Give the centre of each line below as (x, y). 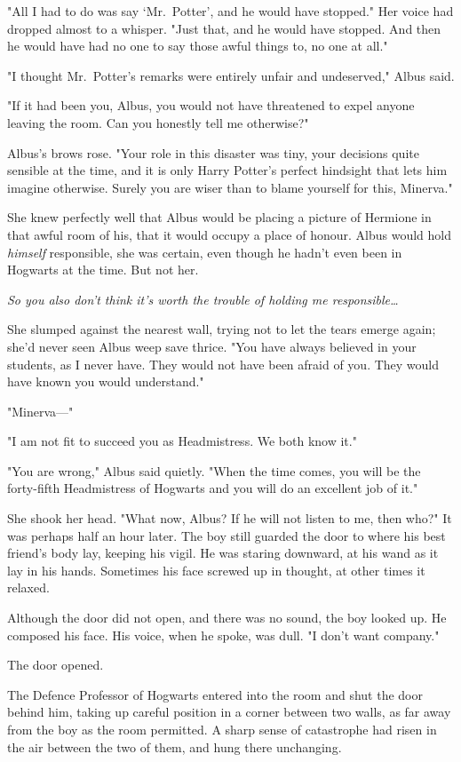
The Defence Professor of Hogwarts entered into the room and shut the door (215, 694)
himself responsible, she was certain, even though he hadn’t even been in (205, 252)
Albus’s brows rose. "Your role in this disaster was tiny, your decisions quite (213, 152)
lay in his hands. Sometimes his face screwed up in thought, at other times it (216, 570)
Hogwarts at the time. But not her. (103, 270)
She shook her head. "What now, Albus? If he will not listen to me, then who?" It (230, 518)
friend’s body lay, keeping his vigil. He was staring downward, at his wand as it (223, 553)
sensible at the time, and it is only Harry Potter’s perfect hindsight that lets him (227, 170)
